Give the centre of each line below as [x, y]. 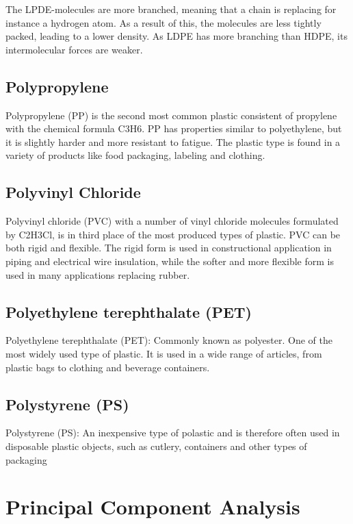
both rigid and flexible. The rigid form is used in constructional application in [169, 248]
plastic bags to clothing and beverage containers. [108, 367]
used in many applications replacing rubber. [98, 274]
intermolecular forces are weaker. [74, 49]
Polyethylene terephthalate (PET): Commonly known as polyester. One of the [169, 340]
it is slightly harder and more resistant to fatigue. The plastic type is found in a [173, 141]
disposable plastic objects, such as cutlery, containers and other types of [156, 446]
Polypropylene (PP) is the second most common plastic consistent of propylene [171, 115]
